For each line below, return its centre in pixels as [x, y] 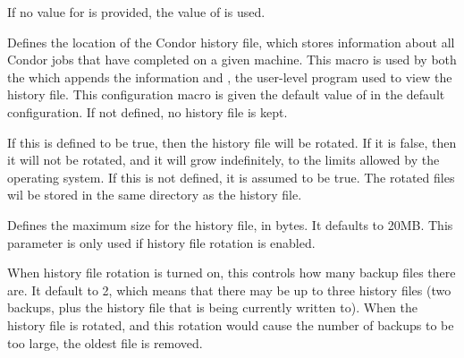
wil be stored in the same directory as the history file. [155, 195]
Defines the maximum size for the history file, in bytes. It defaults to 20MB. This [230, 224]
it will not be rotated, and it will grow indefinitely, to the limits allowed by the [224, 160]
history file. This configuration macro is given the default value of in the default [226, 94]
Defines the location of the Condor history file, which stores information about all [231, 42]
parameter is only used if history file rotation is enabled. [161, 242]
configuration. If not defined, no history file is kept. [148, 111]
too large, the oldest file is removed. [105, 342]
